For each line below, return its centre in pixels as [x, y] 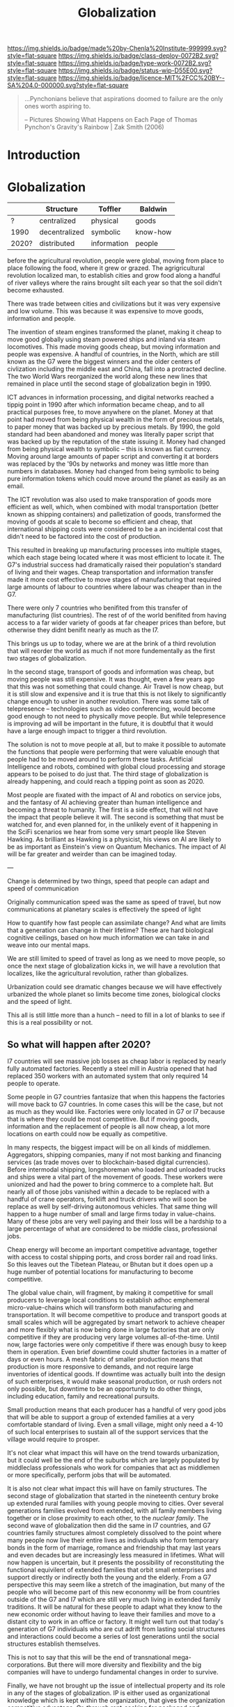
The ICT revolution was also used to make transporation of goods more [109, 500]
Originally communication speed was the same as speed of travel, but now [114, 902]
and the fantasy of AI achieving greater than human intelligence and [104, 803]
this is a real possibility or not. [50, 1023]
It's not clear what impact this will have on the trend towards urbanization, [113, 1453]
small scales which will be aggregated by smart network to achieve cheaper [116, 1322]
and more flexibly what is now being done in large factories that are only [111, 1330]
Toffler [110, 209]
